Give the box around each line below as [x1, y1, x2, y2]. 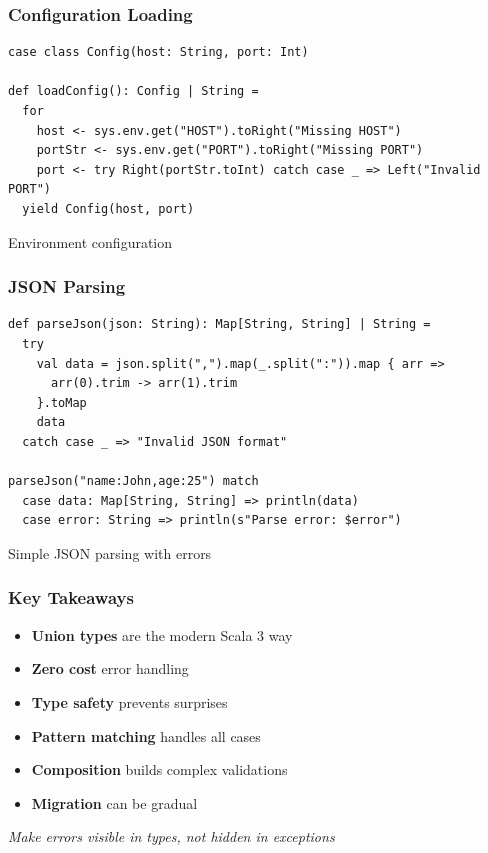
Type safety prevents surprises [31, 691, 228, 712]
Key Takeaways [8, 585, 134, 610]
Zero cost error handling [31, 658, 189, 679]
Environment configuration [8, 231, 173, 252]
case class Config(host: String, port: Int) [8, 45, 309, 60]
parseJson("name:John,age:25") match [8, 474, 259, 489]
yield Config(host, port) [22, 201, 195, 216]
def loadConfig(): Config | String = [8, 84, 259, 99]
